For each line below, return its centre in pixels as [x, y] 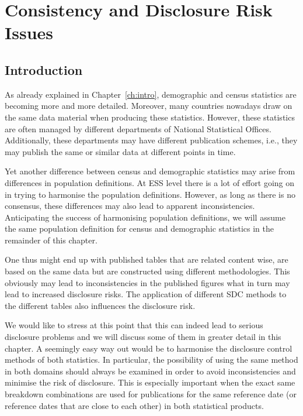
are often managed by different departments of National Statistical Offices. [138, 128]
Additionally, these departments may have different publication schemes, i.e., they [151, 140]
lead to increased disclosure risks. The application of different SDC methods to [146, 294]
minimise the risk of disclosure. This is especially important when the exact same [150, 382]
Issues [29, 32]
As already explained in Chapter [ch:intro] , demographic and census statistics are [151, 94]
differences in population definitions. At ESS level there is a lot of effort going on [150, 182]
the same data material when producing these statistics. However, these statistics [150, 117]
